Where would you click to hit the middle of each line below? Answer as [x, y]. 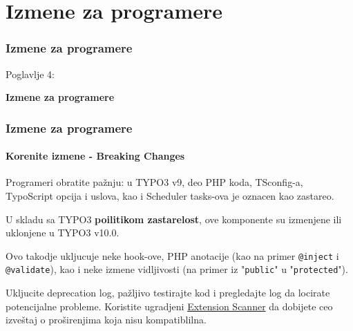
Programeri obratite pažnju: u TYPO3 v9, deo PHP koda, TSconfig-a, [154, 182]
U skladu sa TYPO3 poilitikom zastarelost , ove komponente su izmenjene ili [174, 219]
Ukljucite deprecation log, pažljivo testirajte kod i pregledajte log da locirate [168, 293]
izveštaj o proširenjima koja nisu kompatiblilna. [106, 320]
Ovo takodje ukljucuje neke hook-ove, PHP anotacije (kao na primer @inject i [172, 255]
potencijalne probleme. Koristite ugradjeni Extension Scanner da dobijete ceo [169, 306]
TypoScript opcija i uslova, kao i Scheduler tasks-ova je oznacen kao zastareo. [170, 196]
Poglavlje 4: [30, 74]
